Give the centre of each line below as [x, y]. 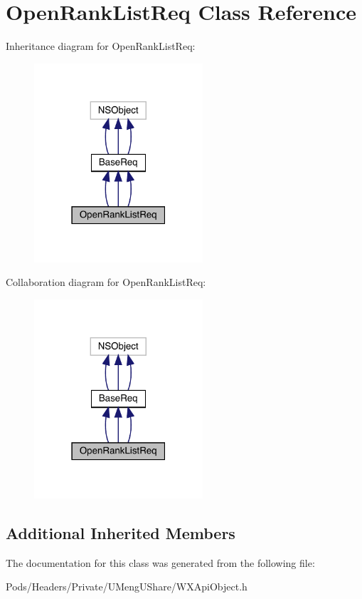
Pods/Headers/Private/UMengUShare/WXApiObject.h [127, 587]
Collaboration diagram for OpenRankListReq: [106, 282]
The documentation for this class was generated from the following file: [160, 562]
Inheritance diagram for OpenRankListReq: [101, 46]
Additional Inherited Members [121, 532]
